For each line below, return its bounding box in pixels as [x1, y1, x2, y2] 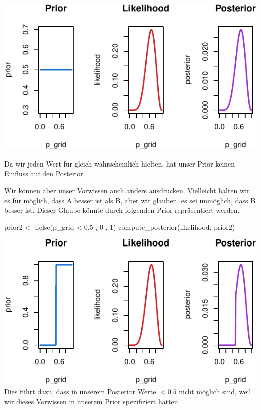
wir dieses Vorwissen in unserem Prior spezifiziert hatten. [4, 396, 180, 406]
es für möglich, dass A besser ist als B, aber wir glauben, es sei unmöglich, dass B [4, 195, 256, 205]
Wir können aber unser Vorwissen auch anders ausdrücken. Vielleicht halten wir [4, 185, 250, 195]
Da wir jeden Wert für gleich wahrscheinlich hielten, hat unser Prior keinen [4, 158, 235, 169]
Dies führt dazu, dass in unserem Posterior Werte [4, 386, 156, 397]
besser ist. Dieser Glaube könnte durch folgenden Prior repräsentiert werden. [4, 205, 240, 215]
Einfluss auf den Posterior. [4, 168, 85, 179]
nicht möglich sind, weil [179, 386, 251, 397]
